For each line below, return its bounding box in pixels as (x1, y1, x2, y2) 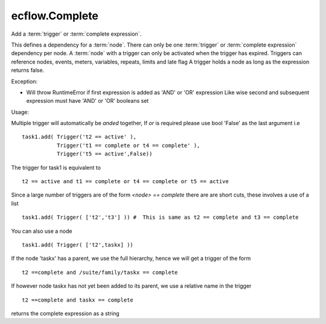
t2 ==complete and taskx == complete (22, 296, 134, 303)
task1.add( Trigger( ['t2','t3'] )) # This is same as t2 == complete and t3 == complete (22, 214, 299, 221)
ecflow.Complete (11, 9, 99, 22)
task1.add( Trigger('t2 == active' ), (22, 134, 137, 140)
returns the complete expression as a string (11, 309, 120, 317)
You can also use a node (11, 227, 72, 235)
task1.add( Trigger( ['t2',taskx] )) (22, 241, 134, 248)
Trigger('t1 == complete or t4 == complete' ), (56, 142, 200, 149)
